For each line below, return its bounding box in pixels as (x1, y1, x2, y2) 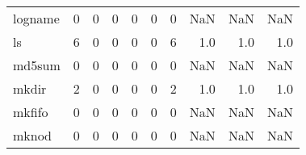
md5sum (13, 56, 61, 74)
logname (13, 9, 60, 27)
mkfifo (13, 103, 48, 121)
